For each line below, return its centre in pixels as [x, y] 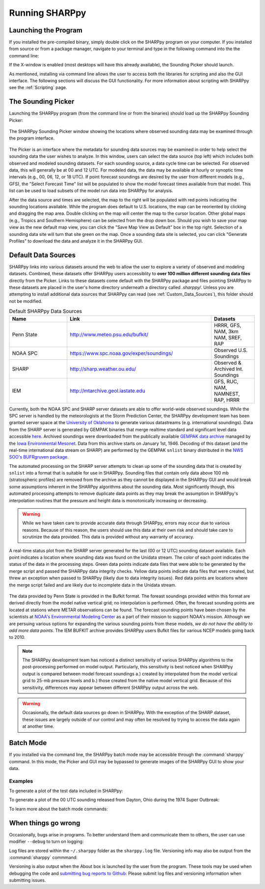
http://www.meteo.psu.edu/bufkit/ [109, 334]
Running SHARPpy [48, 13]
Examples [21, 781]
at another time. [38, 726]
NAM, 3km [226, 331]
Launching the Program [46, 30]
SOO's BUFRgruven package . [39, 457]
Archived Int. [229, 369]
